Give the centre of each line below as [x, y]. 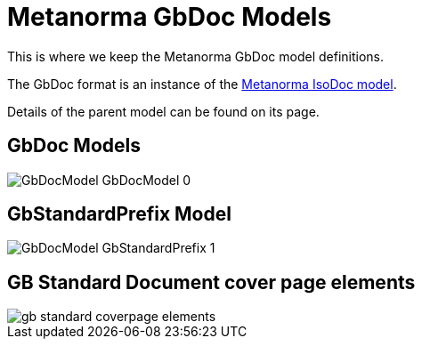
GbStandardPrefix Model [119, 214]
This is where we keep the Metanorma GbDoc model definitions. [195, 56]
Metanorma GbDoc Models [170, 17]
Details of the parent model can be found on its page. [163, 111]
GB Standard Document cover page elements [211, 282]
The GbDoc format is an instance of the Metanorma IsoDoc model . [202, 84]
